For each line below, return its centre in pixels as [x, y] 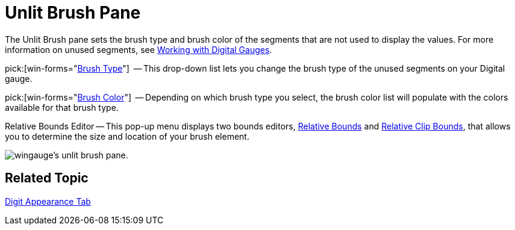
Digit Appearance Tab [48, 201]
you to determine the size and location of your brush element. [127, 136]
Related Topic [47, 178]
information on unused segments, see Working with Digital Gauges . [139, 49]
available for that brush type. [62, 107]
